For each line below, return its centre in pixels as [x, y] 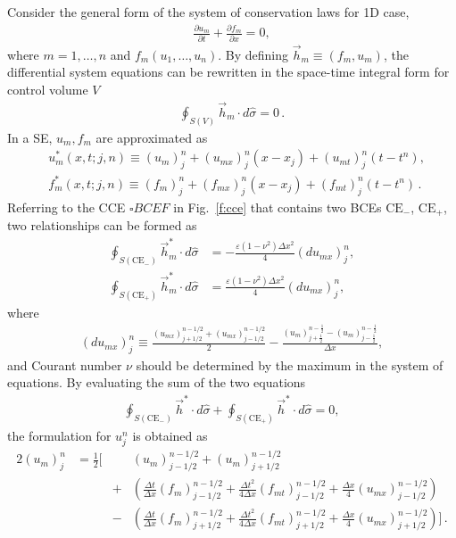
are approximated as [152, 137]
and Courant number [65, 364]
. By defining [253, 54]
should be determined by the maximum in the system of [290, 364]
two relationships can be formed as [102, 224]
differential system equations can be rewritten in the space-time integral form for [228, 72]
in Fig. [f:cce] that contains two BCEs [278, 207]
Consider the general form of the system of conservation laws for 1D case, [208, 12]
